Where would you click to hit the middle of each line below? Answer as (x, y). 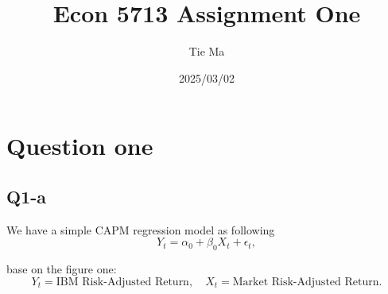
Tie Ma (207, 51)
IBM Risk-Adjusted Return (122, 282)
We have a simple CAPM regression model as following (141, 229)
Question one (80, 146)
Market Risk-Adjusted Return (306, 282)
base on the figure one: (62, 269)
